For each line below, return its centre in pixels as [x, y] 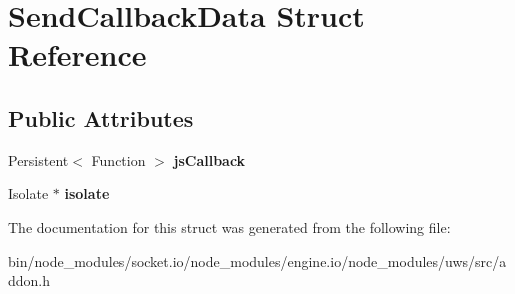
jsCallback [209, 159]
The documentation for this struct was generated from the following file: [229, 226]
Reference [77, 54]
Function [118, 159]
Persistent [38, 159]
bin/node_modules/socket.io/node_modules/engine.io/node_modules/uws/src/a [257, 260]
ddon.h [29, 280]
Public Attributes [101, 117]
